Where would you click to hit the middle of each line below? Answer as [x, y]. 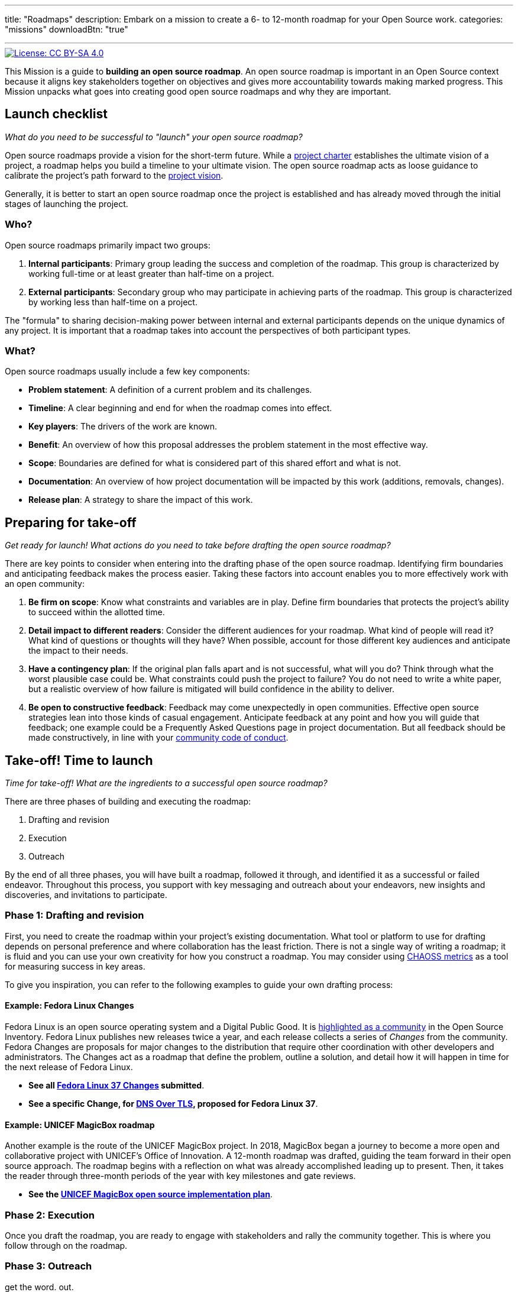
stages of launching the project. [67, 204]
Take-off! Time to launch [79, 760]
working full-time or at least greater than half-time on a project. [151, 273]
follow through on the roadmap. [66, 1245]
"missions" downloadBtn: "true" [67, 29]
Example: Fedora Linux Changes [69, 1006]
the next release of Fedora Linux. [69, 1067]
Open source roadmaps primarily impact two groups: [108, 245]
